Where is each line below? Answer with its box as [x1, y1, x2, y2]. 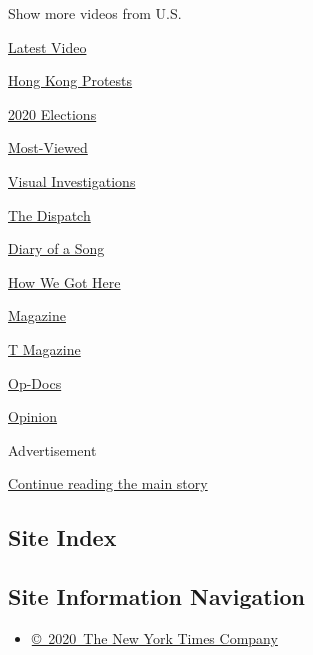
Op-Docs [8, 372, 62, 393]
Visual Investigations [8, 170, 136, 191]
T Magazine [8, 338, 81, 359]
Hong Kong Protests [8, 70, 133, 91]
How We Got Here [8, 271, 121, 292]
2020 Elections [8, 103, 97, 124]
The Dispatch [8, 204, 91, 225]
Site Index [8, 522, 117, 553]
